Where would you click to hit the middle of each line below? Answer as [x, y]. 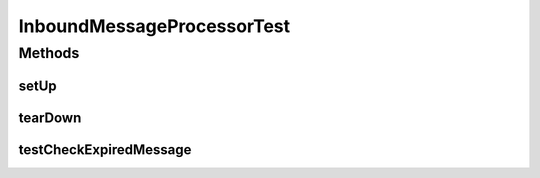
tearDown [50, 117]
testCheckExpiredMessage [105, 149]
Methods [49, 53]
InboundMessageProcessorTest [154, 26]
